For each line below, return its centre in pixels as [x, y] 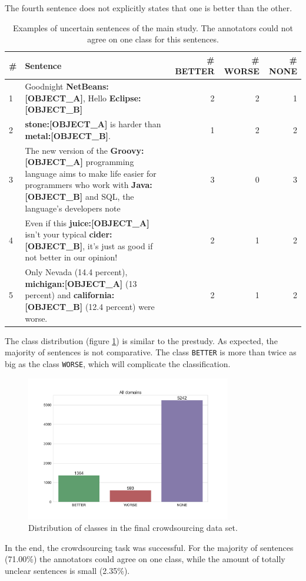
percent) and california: [70, 295]
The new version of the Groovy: [84, 150]
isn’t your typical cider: [69, 234]
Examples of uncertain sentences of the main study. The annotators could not [153, 27]
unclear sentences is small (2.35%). [67, 570]
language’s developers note [73, 208]
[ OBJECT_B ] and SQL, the [79, 197]
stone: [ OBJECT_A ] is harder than [93, 124]
